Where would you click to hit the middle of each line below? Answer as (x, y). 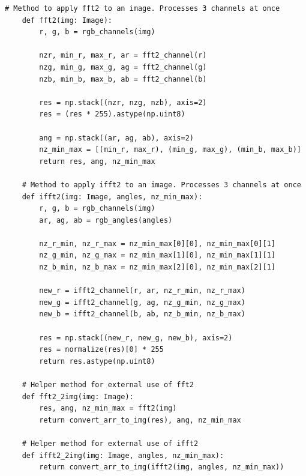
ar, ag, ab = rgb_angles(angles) (106, 220)
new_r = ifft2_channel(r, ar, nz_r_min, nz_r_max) (142, 291)
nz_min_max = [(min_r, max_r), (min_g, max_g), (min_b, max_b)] (170, 150)
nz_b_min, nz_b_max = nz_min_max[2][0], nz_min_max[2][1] (157, 267)
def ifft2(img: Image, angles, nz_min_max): (112, 197)
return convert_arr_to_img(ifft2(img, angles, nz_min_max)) (162, 467)
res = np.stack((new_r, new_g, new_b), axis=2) (136, 338)
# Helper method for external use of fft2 (108, 385)
